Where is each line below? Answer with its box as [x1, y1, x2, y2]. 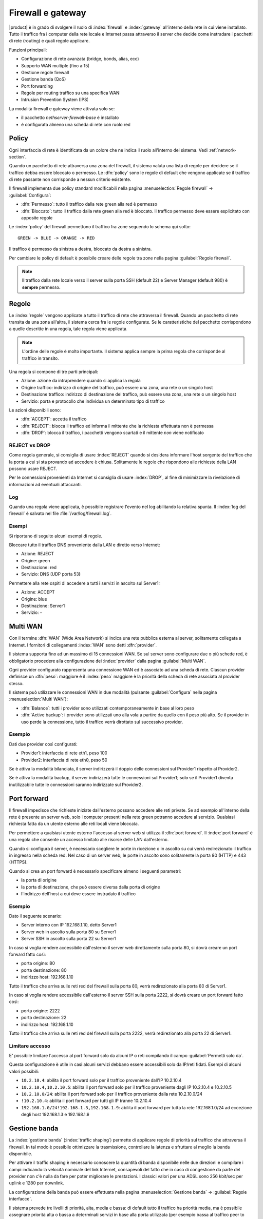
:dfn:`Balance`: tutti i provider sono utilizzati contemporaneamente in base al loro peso [21, 705, 194, 711]
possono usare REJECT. [9, 466, 58, 472]
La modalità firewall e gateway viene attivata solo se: [9, 105, 115, 112]
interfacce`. [9, 1196, 33, 1202]
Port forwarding [21, 83, 53, 89]
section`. [9, 154, 27, 159]
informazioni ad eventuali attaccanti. [9, 481, 82, 487]
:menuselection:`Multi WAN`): [9, 696, 68, 702]
